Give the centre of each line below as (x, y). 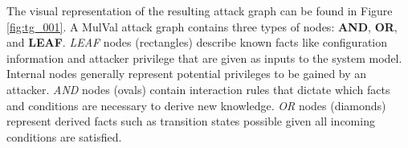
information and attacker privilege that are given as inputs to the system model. (204, 58)
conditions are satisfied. (64, 136)
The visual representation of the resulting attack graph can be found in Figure (200, 10)
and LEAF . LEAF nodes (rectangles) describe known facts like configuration (197, 42)
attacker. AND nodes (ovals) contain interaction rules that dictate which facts (198, 89)
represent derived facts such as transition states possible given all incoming (191, 121)
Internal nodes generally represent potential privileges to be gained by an (187, 74)
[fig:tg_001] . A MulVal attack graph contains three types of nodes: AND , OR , (202, 26)
